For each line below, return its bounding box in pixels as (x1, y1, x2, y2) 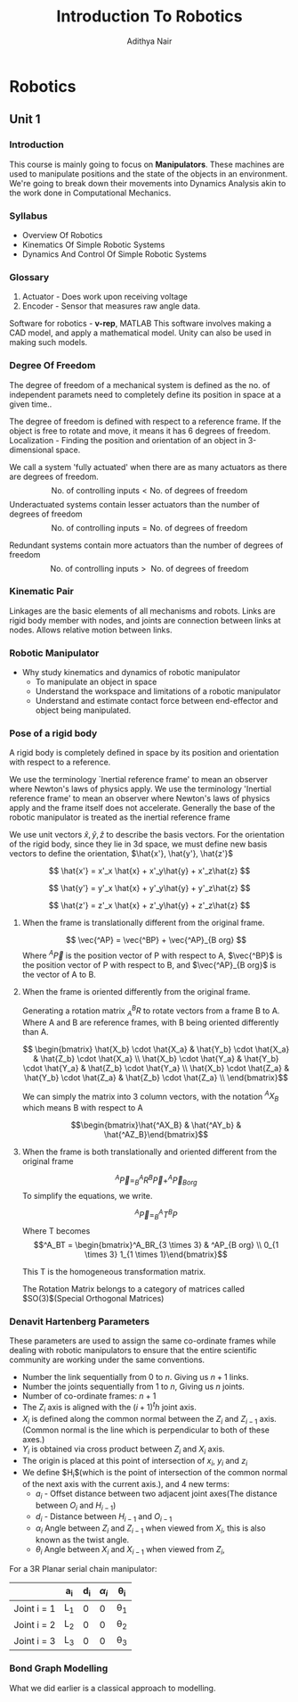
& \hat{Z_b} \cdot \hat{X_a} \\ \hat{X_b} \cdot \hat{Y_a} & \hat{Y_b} (33, 1053, 279, 1063)
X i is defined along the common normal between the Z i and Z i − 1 (21, 1413, 258, 1426)
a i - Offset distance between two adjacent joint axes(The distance (35, 1488, 278, 1500)
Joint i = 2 (13, 1618, 56, 1631)
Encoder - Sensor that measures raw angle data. (21, 301, 201, 311)
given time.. (9, 399, 52, 409)
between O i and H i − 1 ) (35, 1500, 117, 1513)
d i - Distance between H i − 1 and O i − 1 (35, 1511, 173, 1524)
